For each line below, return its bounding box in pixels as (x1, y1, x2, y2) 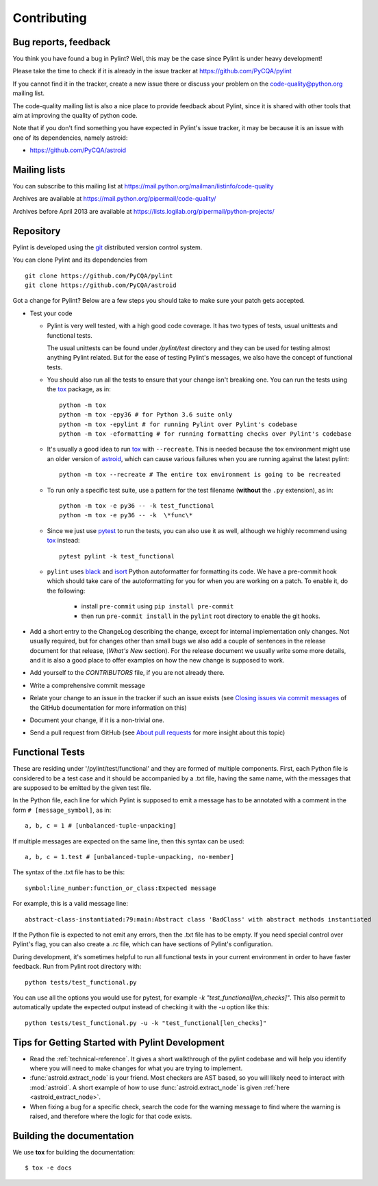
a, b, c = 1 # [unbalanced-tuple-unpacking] (25, 822, 177, 830)
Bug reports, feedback (12, 36, 111, 48)
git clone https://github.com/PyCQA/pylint (25, 271, 173, 280)
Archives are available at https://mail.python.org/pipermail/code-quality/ (12, 195, 216, 203)
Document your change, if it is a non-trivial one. (29, 716, 164, 724)
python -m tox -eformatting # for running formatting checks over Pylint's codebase (59, 430, 352, 438)
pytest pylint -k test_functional (59, 552, 175, 560)
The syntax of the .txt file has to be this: (12, 868, 125, 876)
